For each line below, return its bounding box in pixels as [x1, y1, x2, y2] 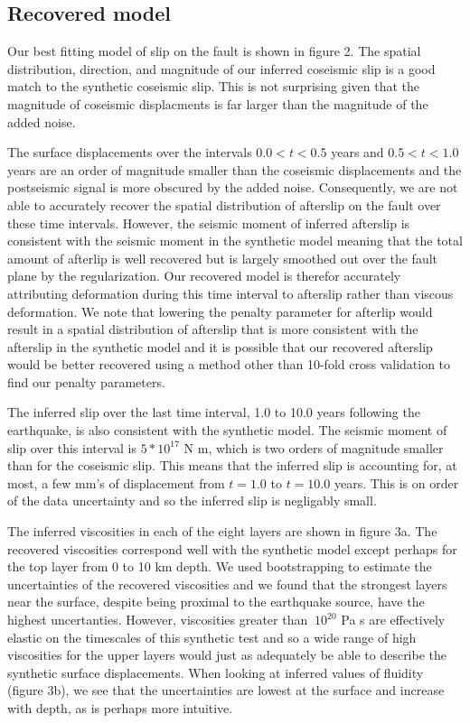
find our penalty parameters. [7, 372, 165, 391]
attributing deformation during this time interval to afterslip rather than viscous [7, 283, 454, 302]
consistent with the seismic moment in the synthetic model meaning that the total [7, 231, 463, 250]
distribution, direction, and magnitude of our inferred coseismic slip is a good [7, 59, 436, 78]
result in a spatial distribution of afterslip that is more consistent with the [7, 320, 418, 338]
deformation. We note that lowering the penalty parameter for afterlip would [7, 301, 433, 320]
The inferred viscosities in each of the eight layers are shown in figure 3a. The [7, 522, 437, 541]
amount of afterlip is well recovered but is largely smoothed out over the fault [7, 248, 438, 267]
